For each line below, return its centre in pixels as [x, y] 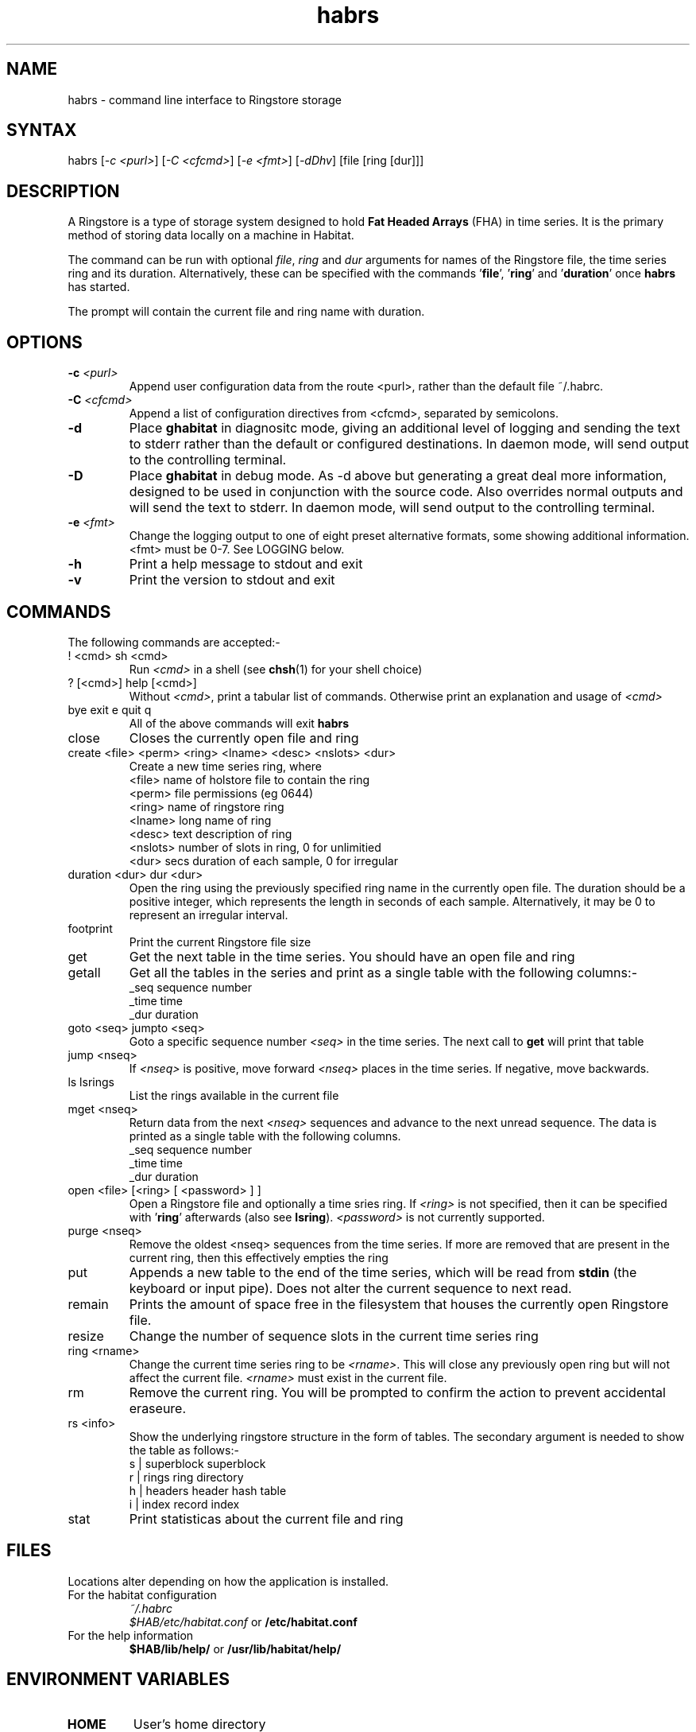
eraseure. [158, 1408]
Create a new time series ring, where [226, 766]
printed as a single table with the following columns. [265, 1136]
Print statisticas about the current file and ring [266, 1518]
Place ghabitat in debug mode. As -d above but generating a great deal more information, [398, 476]
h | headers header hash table [208, 1490]
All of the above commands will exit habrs [239, 723]
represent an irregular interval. [209, 915]
